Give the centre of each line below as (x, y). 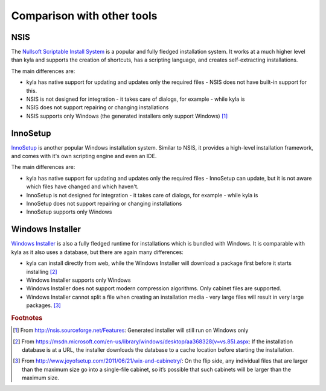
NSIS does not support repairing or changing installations (97, 107)
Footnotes (27, 318)
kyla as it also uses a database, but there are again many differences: (97, 252)
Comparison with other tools (84, 16)
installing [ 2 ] (42, 272)
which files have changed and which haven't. (82, 186)
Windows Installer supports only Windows (78, 280)
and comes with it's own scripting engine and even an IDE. (84, 156)
